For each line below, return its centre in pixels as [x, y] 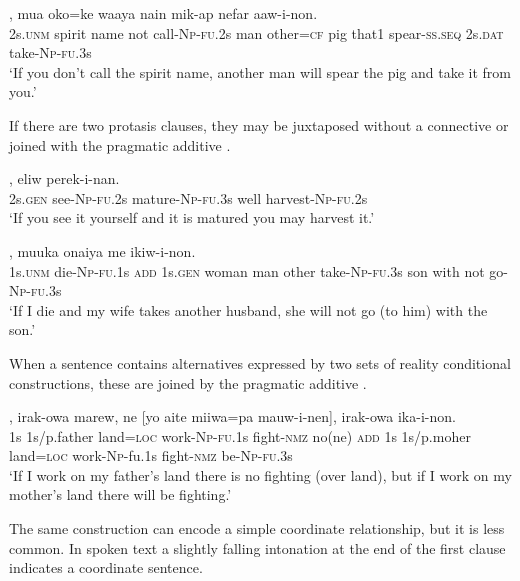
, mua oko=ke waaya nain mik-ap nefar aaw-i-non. [163, 13]
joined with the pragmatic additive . [120, 144]
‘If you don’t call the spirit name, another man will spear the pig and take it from [260, 71]
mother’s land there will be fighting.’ [120, 494]
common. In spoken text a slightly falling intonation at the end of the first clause [257, 547]
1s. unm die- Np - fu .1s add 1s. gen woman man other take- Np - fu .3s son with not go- [258, 270]
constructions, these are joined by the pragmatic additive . [188, 382]
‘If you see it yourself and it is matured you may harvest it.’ [192, 217]
